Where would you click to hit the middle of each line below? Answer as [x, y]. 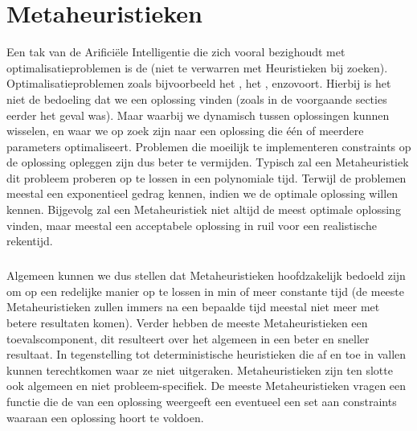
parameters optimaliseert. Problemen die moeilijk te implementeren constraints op [209, 146]
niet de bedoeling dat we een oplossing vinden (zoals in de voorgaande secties [197, 99]
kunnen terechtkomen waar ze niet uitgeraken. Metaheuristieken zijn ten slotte [200, 369]
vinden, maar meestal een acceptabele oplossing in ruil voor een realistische [192, 225]
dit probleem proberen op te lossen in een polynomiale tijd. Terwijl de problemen [206, 177]
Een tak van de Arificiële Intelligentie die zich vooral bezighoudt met [176, 52]
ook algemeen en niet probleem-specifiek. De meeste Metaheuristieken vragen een [206, 386]
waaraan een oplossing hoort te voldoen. [105, 417]
